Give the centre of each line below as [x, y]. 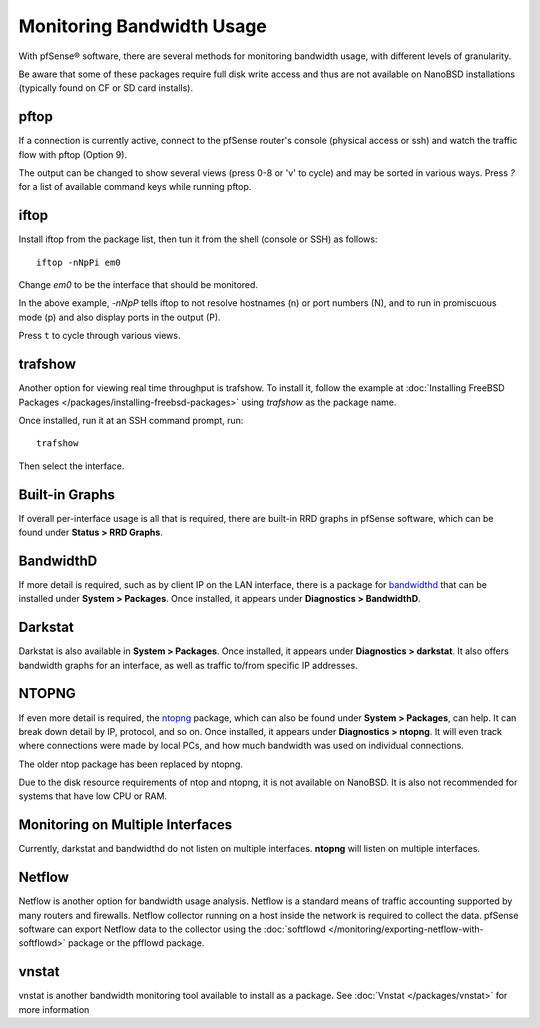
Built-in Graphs [66, 494]
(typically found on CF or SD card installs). [106, 88]
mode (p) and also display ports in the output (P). [119, 317]
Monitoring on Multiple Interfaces [125, 825]
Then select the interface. [71, 466]
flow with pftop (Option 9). [73, 154]
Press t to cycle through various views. [99, 336]
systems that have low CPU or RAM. [93, 796]
